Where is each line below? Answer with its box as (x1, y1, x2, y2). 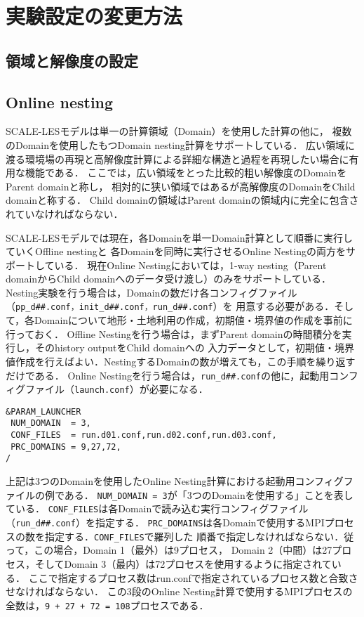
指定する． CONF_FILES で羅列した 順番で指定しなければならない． (44, 528, 344, 543)
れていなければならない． (6, 206, 123, 221)
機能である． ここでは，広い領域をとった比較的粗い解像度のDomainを (25, 165, 347, 180)
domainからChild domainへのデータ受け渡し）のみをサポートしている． (6, 271, 331, 286)
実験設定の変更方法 (6, 1, 183, 30)
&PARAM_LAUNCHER (6, 406, 81, 417)
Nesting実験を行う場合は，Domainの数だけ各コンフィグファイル (6, 285, 297, 299)
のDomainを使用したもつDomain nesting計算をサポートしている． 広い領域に (6, 137, 356, 152)
